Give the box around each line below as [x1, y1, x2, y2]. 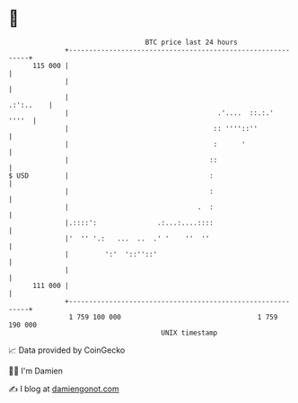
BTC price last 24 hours [145, 38, 239, 47]
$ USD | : [8, 171, 215, 180]
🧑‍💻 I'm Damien [8, 365, 64, 376]
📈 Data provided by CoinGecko [8, 345, 126, 355]
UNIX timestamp [161, 328, 218, 337]
